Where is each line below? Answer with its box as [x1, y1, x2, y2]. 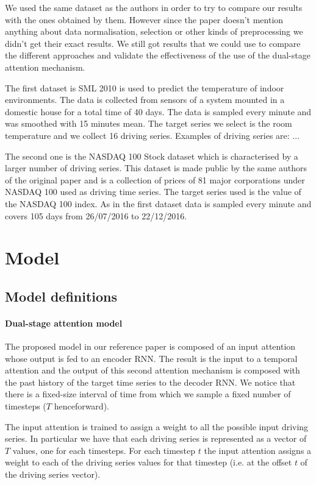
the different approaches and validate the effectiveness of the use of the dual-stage [5, 49, 311, 62]
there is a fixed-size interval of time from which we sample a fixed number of [5, 388, 291, 400]
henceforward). [54, 400, 109, 412]
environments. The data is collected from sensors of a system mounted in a [5, 93, 285, 106]
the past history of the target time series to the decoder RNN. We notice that [5, 375, 296, 388]
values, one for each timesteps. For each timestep [12, 444, 196, 456]
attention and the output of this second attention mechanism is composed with [5, 364, 300, 377]
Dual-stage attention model [5, 316, 123, 329]
